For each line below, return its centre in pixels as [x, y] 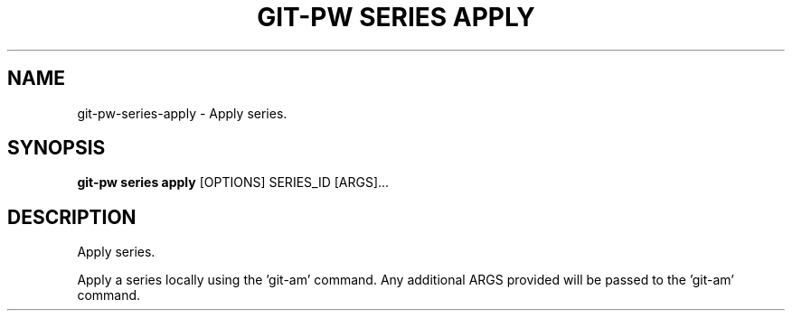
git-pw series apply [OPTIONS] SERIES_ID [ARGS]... [233, 182]
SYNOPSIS [57, 148]
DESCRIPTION [72, 217]
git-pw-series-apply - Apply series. [182, 113]
